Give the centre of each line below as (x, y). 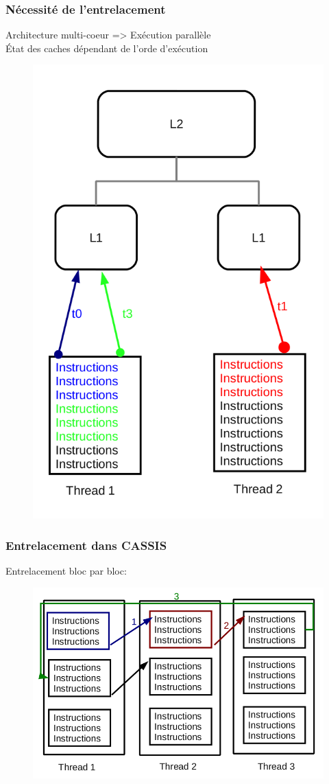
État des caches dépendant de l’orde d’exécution (107, 48)
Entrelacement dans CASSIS (86, 545)
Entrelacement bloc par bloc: (66, 570)
